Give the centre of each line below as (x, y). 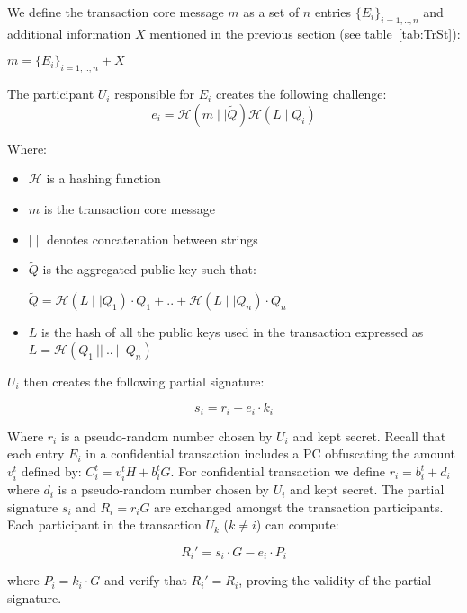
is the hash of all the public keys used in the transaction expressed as (233, 332)
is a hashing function (103, 178)
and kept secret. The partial (367, 489)
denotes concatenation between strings (153, 239)
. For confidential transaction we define (278, 471)
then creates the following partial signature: (144, 381)
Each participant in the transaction (104, 524)
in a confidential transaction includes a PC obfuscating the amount (271, 453)
